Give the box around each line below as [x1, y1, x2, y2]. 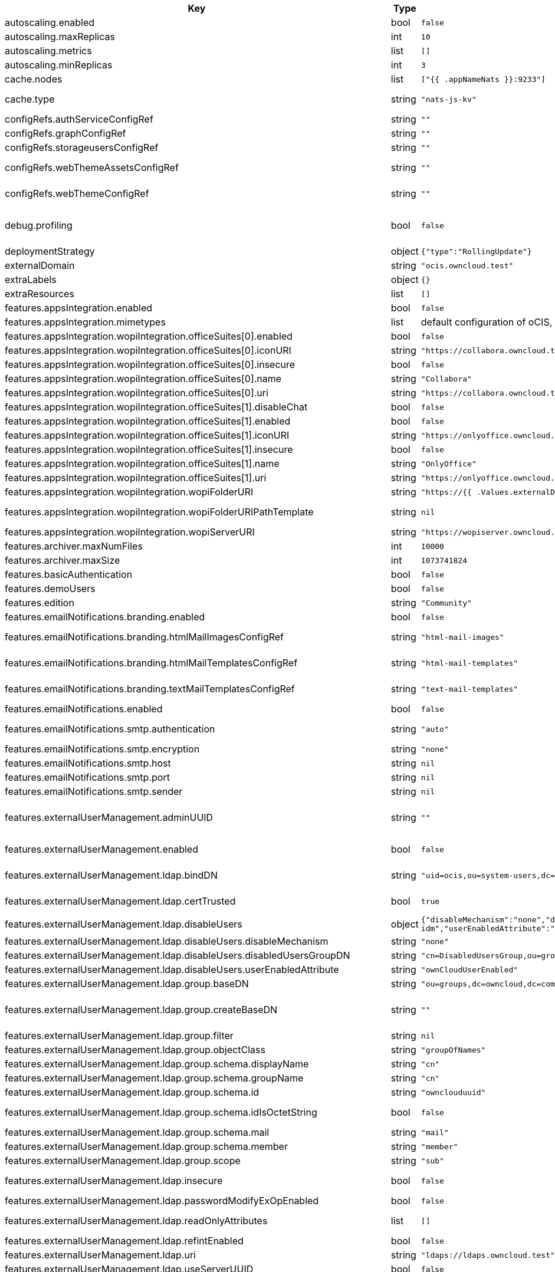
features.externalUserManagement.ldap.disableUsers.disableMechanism [5, 935, 329, 947]
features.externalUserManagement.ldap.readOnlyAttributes [5, 1215, 268, 1227]
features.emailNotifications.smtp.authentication [5, 723, 215, 735]
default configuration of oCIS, [421, 316, 553, 328]
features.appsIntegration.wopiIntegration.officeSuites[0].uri [5, 387, 268, 399]
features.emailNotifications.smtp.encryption [5, 743, 200, 755]
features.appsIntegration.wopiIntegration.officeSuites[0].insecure [5, 359, 295, 370]
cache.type [5, 93, 55, 105]
